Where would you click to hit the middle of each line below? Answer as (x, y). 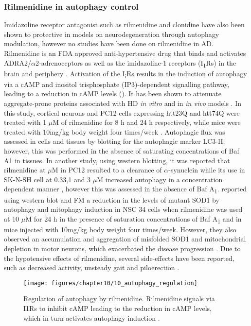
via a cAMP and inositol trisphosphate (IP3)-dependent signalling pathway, (117, 84)
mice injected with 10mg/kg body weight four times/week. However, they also (120, 229)
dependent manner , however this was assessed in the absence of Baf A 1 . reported (125, 189)
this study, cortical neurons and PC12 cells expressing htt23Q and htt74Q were (122, 112)
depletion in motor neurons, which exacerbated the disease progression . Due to (122, 248)
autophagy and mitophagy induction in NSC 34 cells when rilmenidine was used (123, 209)
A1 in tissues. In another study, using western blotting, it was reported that (117, 160)
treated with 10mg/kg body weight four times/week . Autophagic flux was (115, 131)
